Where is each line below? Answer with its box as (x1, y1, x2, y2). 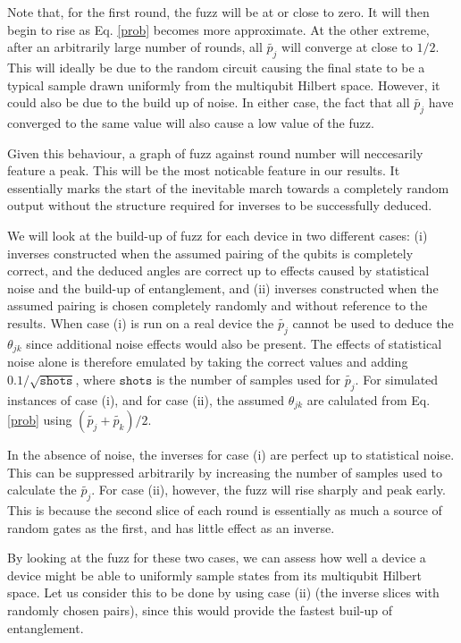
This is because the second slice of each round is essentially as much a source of (7, 500, 442, 519)
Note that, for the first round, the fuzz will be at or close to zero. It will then (7, 3, 430, 21)
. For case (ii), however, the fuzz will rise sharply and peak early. (91, 480, 446, 499)
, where (75, 369, 115, 388)
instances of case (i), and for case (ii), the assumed (7, 390, 285, 409)
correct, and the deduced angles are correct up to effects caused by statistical (7, 261, 430, 280)
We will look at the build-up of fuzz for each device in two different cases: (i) (7, 225, 428, 244)
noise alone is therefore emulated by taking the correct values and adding (7, 352, 408, 371)
